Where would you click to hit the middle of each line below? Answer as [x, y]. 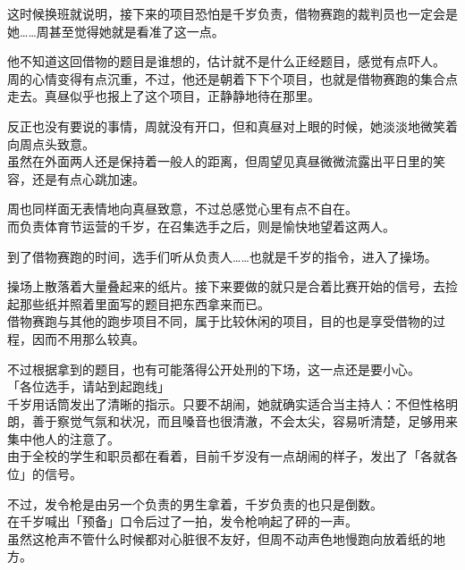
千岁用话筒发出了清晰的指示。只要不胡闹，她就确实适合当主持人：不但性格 [226, 403]
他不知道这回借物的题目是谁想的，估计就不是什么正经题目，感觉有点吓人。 [226, 61]
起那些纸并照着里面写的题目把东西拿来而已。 [139, 303]
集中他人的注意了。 [63, 438]
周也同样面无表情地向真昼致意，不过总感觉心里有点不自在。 [182, 209]
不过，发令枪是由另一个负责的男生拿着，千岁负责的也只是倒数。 [195, 503]
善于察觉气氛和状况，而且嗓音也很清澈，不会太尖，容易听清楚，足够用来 [245, 421]
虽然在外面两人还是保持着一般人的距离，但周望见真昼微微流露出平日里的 [220, 161]
